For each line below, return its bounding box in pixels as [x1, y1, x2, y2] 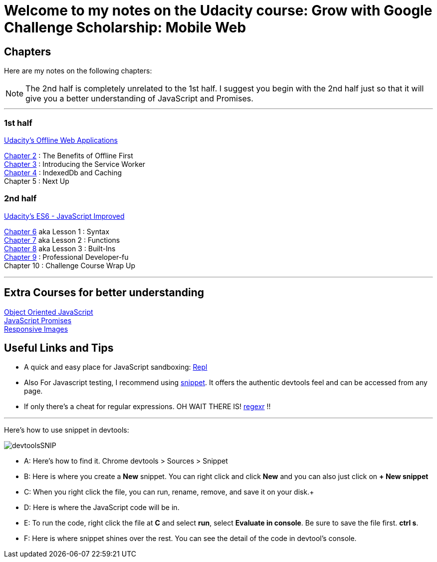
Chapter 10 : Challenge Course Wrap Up [4, 261, 136, 270]
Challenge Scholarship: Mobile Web [4, 19, 246, 36]
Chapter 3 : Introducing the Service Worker [4, 159, 146, 168]
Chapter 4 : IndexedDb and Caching [4, 168, 122, 177]
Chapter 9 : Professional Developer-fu [4, 252, 129, 261]
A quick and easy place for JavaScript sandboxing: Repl [24, 363, 208, 372]
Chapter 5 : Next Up [4, 176, 69, 185]
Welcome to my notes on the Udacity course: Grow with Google [4, 2, 433, 19]
